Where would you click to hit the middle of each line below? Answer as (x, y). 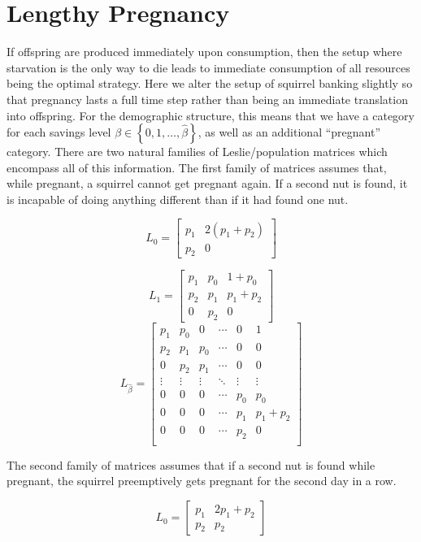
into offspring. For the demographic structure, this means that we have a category (210, 115)
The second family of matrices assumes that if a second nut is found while (191, 464)
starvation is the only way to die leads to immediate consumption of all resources (208, 67)
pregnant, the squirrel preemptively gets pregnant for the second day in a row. (202, 481)
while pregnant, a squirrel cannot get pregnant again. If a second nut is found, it (207, 183)
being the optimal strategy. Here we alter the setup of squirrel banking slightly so (210, 83)
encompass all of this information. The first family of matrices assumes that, (197, 167)
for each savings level (59, 132)
